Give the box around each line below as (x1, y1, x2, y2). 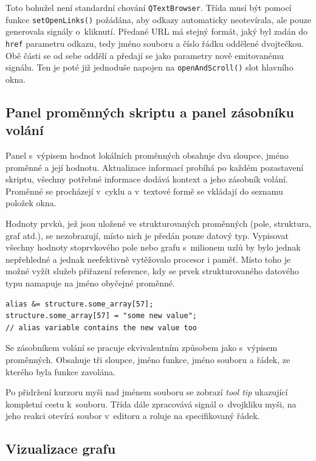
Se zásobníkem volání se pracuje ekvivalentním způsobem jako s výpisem (5, 341, 278, 354)
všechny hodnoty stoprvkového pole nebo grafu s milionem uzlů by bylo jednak (5, 241, 301, 254)
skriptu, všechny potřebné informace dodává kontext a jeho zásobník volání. (5, 173, 288, 185)
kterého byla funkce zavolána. (5, 365, 115, 378)
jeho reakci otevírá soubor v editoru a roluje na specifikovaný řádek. (5, 409, 260, 422)
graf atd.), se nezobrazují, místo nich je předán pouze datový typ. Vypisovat (5, 229, 289, 241)
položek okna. (5, 196, 57, 209)
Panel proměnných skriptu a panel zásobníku (5, 102, 295, 121)
